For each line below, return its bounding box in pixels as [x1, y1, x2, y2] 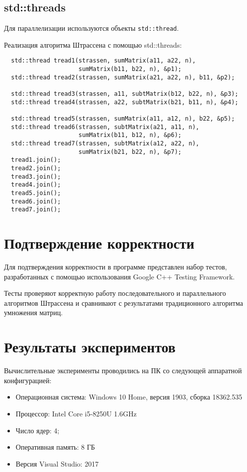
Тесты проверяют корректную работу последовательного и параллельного [4, 288, 226, 298]
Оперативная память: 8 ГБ [15, 442, 95, 452]
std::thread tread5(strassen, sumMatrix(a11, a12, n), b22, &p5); [11, 115, 235, 123]
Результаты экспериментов [4, 337, 176, 357]
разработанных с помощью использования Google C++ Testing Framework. [4, 271, 235, 281]
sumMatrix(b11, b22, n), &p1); [78, 66, 182, 73]
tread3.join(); [11, 173, 61, 180]
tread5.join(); [11, 189, 61, 197]
